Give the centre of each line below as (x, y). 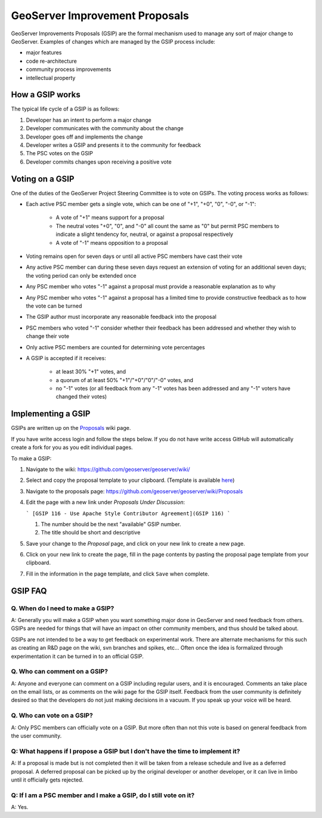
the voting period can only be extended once (81, 275)
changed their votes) (81, 396)
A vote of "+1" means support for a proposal (110, 217)
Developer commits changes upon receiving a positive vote (99, 162)
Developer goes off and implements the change (84, 137)
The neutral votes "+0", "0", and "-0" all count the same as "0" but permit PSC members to (168, 226)
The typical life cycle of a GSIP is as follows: (65, 109)
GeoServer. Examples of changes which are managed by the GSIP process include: (113, 41)
